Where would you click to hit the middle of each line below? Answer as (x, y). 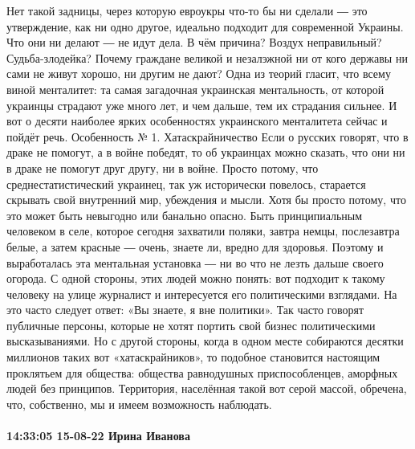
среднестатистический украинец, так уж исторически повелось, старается (186, 184)
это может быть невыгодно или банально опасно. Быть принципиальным (185, 215)
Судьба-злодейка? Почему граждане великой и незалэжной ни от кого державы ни (207, 57)
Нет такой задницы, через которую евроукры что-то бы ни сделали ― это (187, 10)
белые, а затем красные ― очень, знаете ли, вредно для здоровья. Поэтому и (195, 246)
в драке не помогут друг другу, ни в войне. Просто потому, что (163, 167)
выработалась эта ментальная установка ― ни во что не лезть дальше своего (195, 262)
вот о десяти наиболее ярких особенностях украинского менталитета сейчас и (197, 121)
